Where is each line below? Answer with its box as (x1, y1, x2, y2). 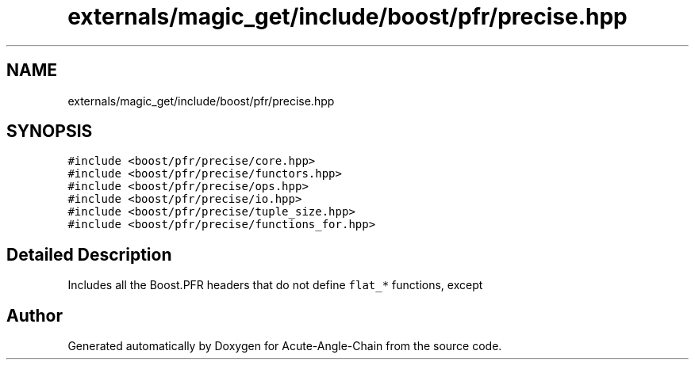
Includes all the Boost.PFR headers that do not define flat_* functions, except (67, 278, 483, 292)
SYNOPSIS (6, 121, 93, 142)
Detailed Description (6, 244, 172, 265)
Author (6, 305, 63, 326)
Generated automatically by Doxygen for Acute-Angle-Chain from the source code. (67, 339, 502, 353)
